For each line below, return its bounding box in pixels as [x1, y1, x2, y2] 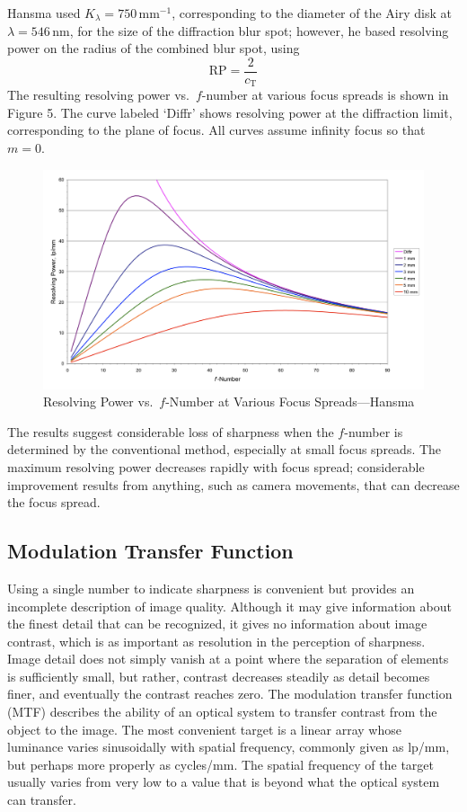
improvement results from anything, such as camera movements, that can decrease [7, 475, 460, 494]
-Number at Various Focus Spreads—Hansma [165, 392, 415, 411]
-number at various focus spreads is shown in [201, 85, 449, 104]
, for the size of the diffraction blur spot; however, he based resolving [69, 21, 449, 40]
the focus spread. [7, 493, 101, 512]
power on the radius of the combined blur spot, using [7, 39, 300, 58]
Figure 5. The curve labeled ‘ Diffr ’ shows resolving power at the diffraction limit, [7, 103, 453, 121]
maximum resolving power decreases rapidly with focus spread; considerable [7, 457, 425, 476]
